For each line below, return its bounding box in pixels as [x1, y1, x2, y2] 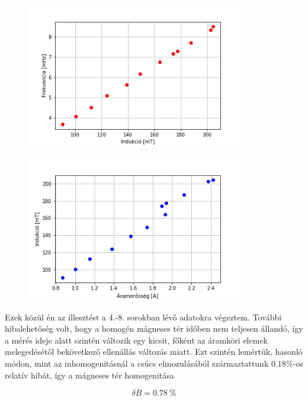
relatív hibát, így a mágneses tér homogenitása [5, 368, 174, 381]
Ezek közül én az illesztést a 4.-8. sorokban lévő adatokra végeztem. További [5, 310, 282, 323]
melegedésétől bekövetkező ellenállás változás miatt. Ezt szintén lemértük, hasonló [5, 345, 303, 358]
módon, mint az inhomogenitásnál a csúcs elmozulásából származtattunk [5, 357, 269, 370]
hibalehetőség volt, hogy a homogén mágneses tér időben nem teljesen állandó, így [5, 322, 303, 335]
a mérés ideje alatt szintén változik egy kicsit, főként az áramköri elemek [5, 333, 268, 346]
